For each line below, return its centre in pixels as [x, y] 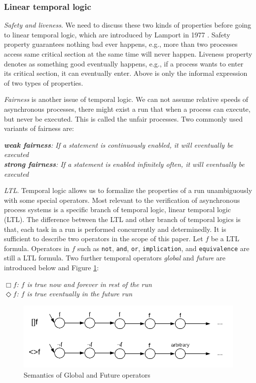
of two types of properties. [44, 82]
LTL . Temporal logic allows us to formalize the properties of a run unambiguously [128, 190]
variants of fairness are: [39, 128]
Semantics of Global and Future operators [87, 374]
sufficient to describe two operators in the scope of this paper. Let [104, 239]
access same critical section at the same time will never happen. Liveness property [128, 54]
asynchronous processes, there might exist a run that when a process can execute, [127, 109]
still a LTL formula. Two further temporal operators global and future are [115, 258]
